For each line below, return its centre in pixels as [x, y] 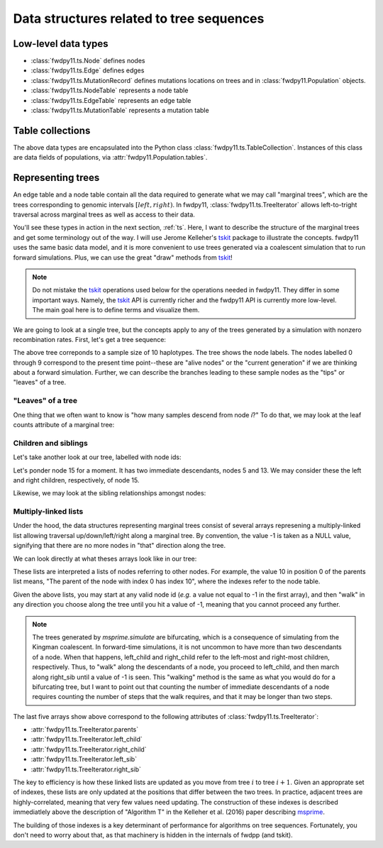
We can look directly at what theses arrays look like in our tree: [105, 558]
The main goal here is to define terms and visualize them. [116, 310]
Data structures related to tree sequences [139, 18]
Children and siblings [50, 443]
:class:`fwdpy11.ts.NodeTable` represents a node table [110, 90]
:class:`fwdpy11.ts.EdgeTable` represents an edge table [111, 100]
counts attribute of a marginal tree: [64, 425]
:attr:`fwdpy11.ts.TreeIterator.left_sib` [84, 759]
